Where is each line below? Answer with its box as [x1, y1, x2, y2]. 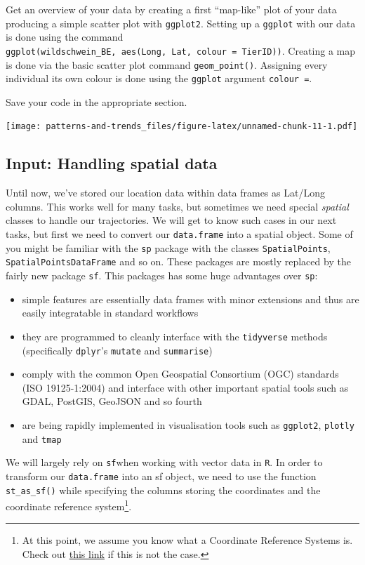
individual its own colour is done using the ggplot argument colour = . [6, 71, 312, 86]
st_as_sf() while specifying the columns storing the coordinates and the [6, 482, 321, 497]
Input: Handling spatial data [6, 152, 218, 174]
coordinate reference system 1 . [6, 497, 132, 513]
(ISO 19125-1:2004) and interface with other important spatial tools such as [22, 380, 349, 394]
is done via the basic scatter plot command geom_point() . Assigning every [6, 57, 328, 72]
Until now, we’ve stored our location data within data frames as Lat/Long [6, 185, 325, 200]
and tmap [22, 431, 62, 446]
